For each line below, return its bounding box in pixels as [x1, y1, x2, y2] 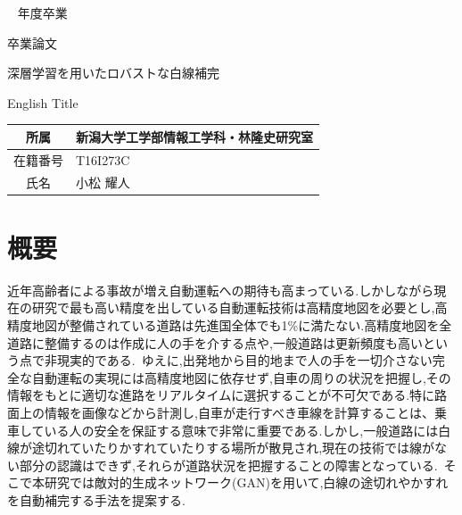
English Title [7, 93, 78, 112]
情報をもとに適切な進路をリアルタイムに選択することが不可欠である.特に [7, 386, 435, 404]
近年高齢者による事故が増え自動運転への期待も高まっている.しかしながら [7, 280, 434, 299]
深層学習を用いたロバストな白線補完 [7, 63, 219, 82]
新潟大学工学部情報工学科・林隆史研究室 [76, 127, 313, 145]
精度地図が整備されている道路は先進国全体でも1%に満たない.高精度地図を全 [7, 315, 452, 334]
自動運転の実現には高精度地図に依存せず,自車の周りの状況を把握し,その [31, 368, 451, 386]
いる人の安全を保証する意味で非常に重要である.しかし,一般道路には [44, 420, 439, 439]
